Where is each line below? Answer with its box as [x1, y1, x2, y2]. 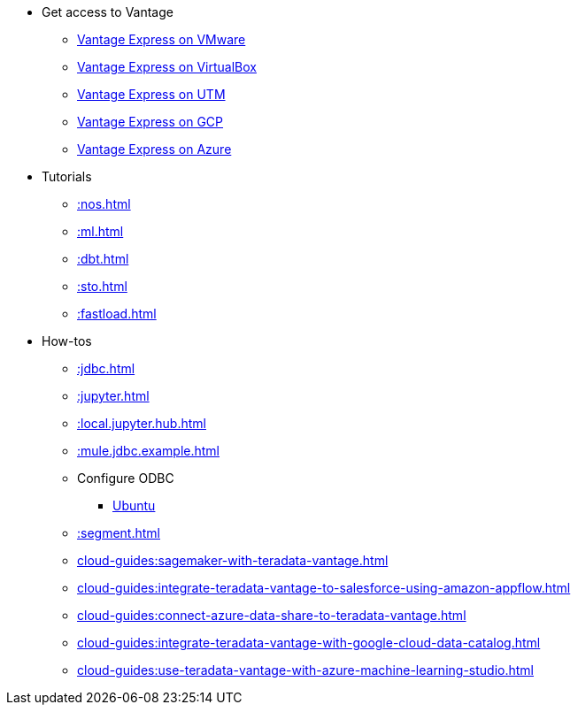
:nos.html [77, 196, 131, 211]
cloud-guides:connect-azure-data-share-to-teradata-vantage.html [77, 608, 466, 623]
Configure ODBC [77, 471, 174, 486]
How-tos [42, 333, 92, 348]
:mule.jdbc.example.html [77, 443, 220, 458]
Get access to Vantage [42, 4, 173, 19]
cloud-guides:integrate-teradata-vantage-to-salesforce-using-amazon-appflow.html [77, 580, 571, 595]
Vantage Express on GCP [77, 114, 224, 129]
